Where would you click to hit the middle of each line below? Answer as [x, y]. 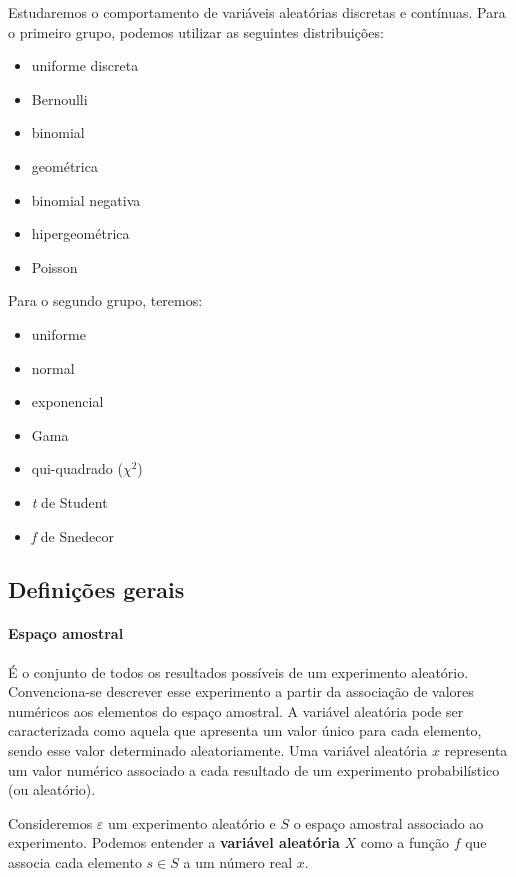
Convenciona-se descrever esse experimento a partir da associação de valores [241, 691]
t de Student [69, 501]
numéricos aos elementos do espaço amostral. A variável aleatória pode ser [236, 710]
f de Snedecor [72, 535]
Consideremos [50, 822]
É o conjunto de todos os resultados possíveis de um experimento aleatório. [238, 671]
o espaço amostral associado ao [388, 822]
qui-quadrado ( [77, 468]
